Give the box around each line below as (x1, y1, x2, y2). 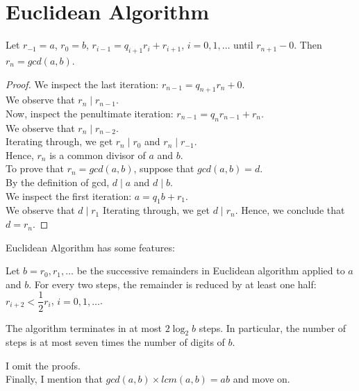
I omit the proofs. (6, 358, 81, 372)
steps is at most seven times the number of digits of (6, 335, 225, 349)
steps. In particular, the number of (199, 320, 347, 335)
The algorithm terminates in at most (6, 320, 162, 335)
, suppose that (133, 161, 194, 176)
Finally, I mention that (6, 372, 103, 386)
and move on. (233, 372, 290, 386)
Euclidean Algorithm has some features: (6, 240, 175, 254)
